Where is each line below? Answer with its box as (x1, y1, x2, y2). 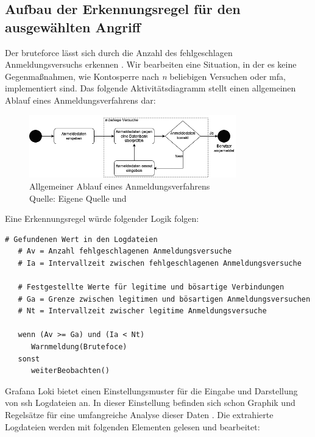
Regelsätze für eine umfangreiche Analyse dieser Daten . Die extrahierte (5, 408, 274, 421)
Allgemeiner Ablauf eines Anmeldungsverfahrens (29, 179, 210, 192)
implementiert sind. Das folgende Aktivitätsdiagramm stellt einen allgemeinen (5, 82, 296, 94)
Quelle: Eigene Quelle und (29, 191, 127, 204)
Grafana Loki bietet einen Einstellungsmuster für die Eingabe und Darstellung (5, 384, 298, 397)
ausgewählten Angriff (5, 17, 141, 36)
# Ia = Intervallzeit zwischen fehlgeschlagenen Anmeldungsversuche (18, 258, 302, 268)
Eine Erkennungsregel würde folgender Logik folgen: (5, 212, 199, 225)
